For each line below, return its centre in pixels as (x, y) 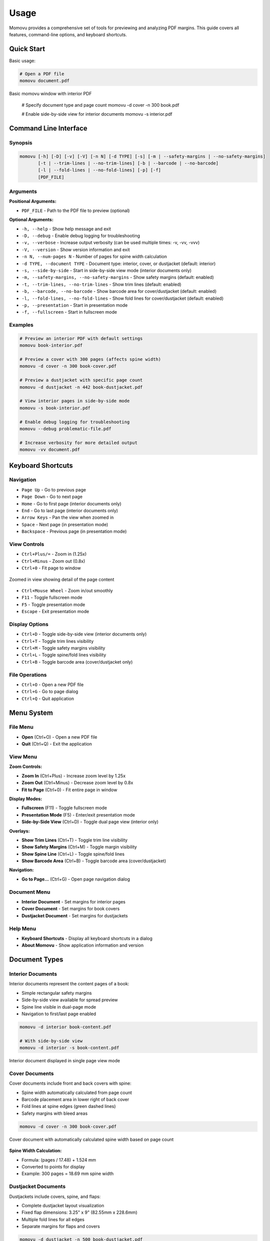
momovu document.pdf (44, 81)
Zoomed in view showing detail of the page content (62, 579)
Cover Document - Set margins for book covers (71, 909)
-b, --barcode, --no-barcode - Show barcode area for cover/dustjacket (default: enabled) (119, 291)
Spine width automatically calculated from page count (77, 1093)
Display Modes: (26, 799)
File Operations (28, 675)
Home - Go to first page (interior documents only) (71, 503)
